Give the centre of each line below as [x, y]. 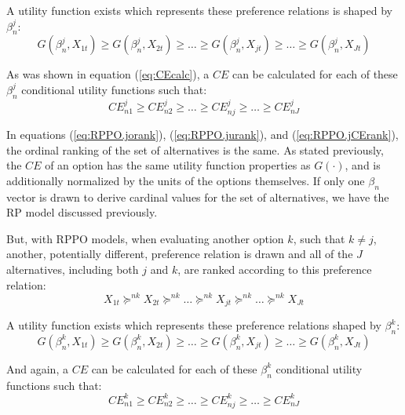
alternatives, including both [73, 269]
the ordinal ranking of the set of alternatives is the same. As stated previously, [195, 149]
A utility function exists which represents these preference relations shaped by [194, 325]
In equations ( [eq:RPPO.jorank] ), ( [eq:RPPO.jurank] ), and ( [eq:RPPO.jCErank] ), [202, 135]
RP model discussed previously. [82, 212]
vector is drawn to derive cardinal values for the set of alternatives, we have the [198, 197]
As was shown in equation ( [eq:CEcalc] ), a [108, 74]
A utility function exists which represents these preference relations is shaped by [199, 10]
